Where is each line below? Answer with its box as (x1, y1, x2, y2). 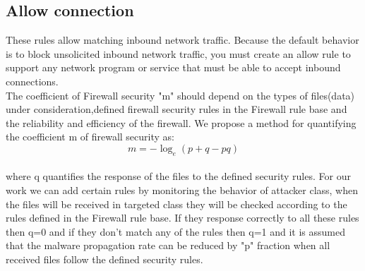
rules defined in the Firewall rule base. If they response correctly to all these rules (6, 210, 359, 225)
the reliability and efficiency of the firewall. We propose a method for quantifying (6, 115, 357, 130)
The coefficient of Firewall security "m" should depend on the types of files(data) (6, 88, 355, 102)
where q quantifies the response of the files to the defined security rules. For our (6, 169, 351, 183)
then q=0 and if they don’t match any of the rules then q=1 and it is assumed (6, 224, 346, 239)
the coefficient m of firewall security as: (6, 129, 174, 144)
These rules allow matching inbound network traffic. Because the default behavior (6, 32, 359, 47)
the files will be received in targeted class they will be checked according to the (6, 196, 347, 211)
